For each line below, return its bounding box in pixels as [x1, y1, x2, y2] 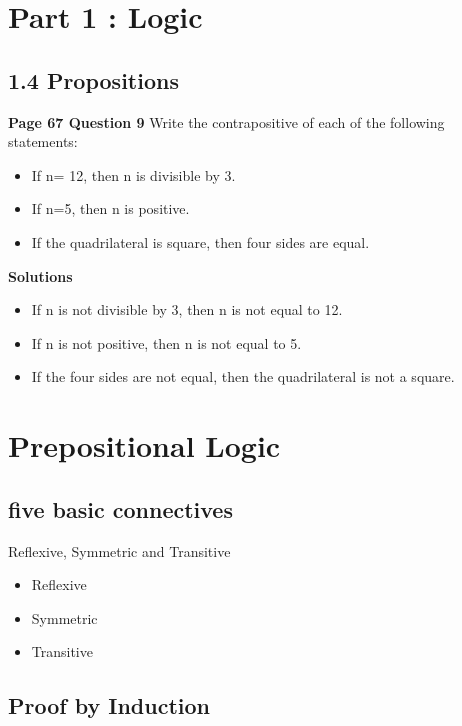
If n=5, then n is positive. [31, 198, 190, 219]
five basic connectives [8, 493, 233, 524]
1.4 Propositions [8, 64, 179, 95]
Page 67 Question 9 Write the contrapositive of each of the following [8, 111, 445, 132]
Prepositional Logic [8, 425, 281, 466]
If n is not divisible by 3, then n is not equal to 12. [31, 299, 343, 320]
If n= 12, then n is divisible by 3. [31, 164, 236, 185]
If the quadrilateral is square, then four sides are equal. [31, 231, 370, 252]
